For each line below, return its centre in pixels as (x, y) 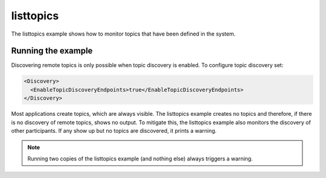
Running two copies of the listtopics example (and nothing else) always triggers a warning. (140, 158)
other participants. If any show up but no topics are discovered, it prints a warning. (114, 130)
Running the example (52, 51)
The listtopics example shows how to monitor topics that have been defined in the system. (123, 34)
